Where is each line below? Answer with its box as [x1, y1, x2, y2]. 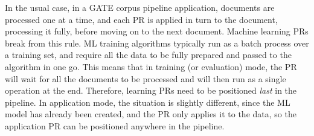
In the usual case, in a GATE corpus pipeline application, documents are [5, 1, 275, 13]
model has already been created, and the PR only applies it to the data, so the [5, 108, 296, 120]
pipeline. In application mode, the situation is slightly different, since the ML [5, 96, 290, 108]
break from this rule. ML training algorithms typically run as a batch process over [5, 36, 309, 49]
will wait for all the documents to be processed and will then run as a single [5, 72, 286, 85]
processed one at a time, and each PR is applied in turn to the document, [5, 13, 278, 25]
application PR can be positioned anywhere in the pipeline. [5, 119, 225, 132]
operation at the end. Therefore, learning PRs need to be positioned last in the [5, 84, 297, 97]
